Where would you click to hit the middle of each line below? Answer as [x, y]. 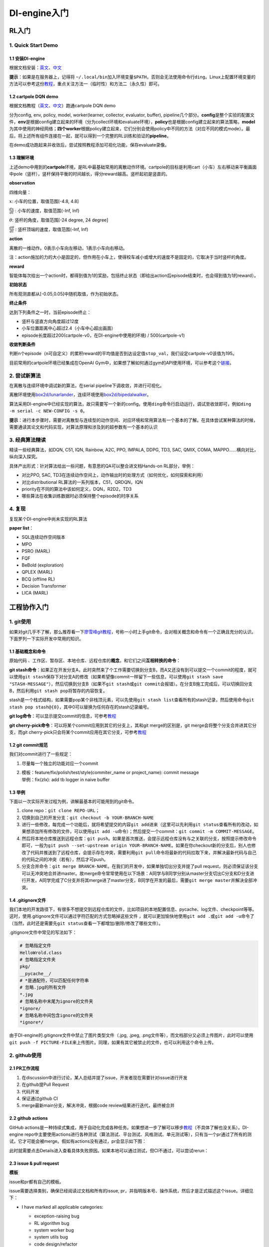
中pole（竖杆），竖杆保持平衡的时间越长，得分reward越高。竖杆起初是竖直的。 [90, 174]
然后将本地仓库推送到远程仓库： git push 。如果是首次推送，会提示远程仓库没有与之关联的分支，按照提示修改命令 [139, 838]
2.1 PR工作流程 [24, 1068]
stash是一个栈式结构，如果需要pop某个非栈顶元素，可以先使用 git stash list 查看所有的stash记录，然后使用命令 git [132, 700]
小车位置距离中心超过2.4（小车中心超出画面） [69, 328]
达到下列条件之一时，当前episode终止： [50, 312]
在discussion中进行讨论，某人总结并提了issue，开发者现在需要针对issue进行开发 [105, 1077]
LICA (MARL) [35, 593]
